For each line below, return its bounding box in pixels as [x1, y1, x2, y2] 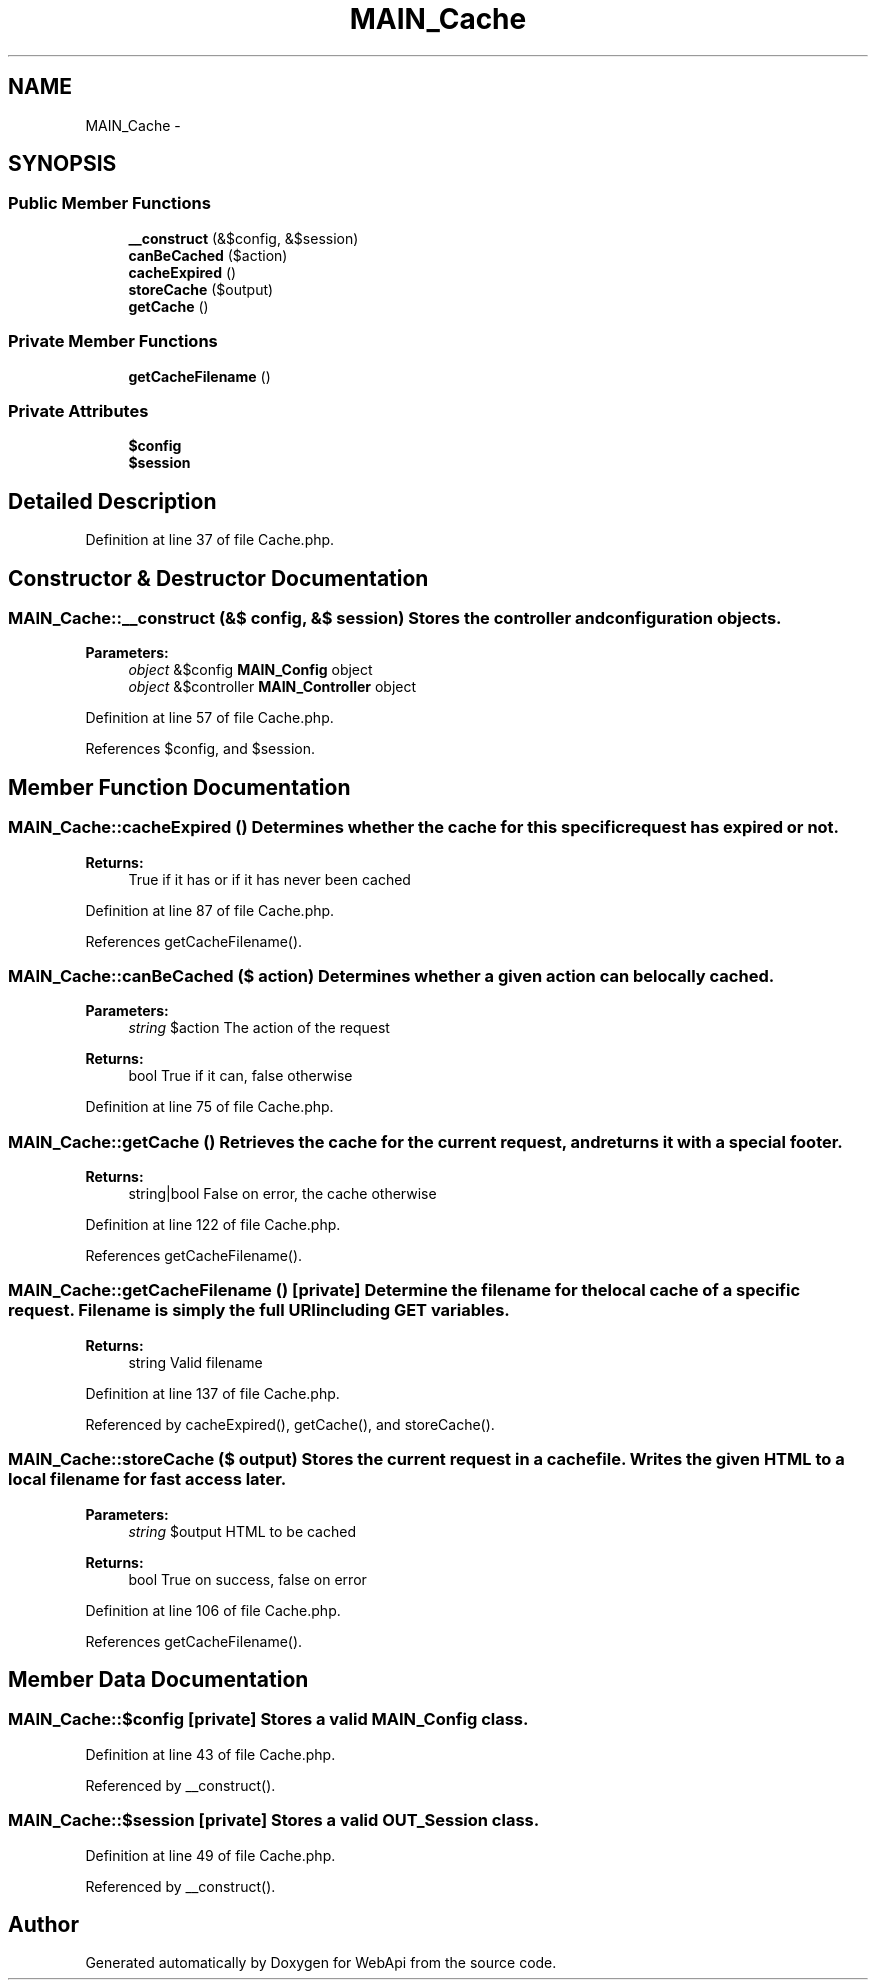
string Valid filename [128, 1353, 263, 1371]
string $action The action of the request [128, 1019, 390, 1037]
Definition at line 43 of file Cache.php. [85, 1745, 336, 1763]
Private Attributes [8, 400, 149, 421]
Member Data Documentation [8, 1667, 309, 1693]
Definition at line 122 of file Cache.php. [85, 1216, 341, 1234]
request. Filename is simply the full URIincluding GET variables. [8, 1300, 510, 1321]
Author [8, 1911, 79, 1937]
